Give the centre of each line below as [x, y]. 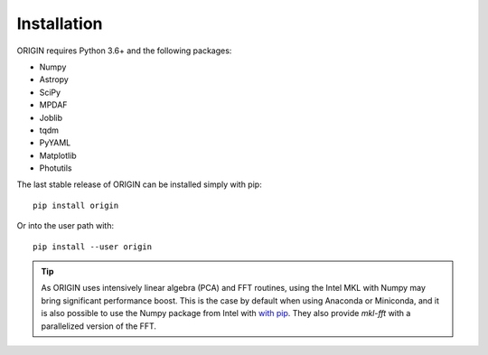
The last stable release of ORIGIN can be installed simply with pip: [139, 184]
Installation [60, 23]
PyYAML [55, 143]
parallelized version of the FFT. [99, 326]
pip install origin [76, 205]
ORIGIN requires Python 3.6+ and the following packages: [124, 51]
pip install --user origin [93, 247]
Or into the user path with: [66, 226]
